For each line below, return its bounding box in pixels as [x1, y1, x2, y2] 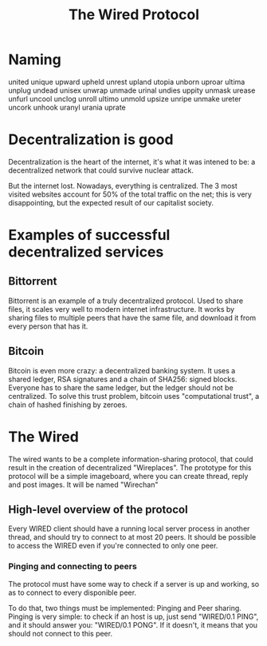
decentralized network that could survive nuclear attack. [8, 165, 194, 175]
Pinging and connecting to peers [8, 561, 137, 572]
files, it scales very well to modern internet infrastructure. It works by [8, 304, 235, 313]
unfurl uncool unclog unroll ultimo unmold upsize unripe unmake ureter [8, 94, 241, 103]
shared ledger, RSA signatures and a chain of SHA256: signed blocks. [8, 374, 238, 384]
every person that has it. [8, 321, 88, 331]
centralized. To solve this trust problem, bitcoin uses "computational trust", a [8, 391, 260, 401]
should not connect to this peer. [8, 628, 113, 638]
